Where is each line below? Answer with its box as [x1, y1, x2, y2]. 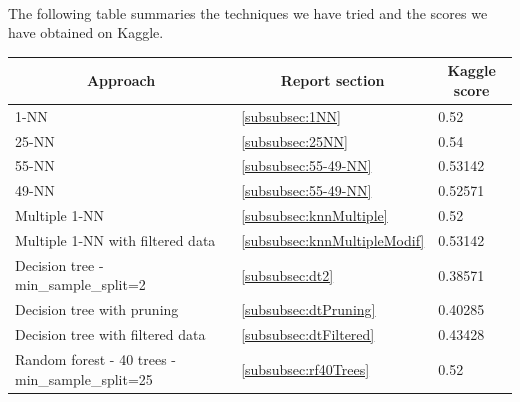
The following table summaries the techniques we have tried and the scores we [8, 2, 488, 23]
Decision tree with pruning [15, 299, 179, 320]
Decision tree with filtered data [15, 324, 206, 345]
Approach [86, 70, 156, 91]
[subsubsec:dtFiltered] [241, 324, 375, 345]
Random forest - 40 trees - [15, 348, 176, 369]
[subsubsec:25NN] [241, 130, 348, 151]
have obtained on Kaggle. [8, 22, 164, 43]
